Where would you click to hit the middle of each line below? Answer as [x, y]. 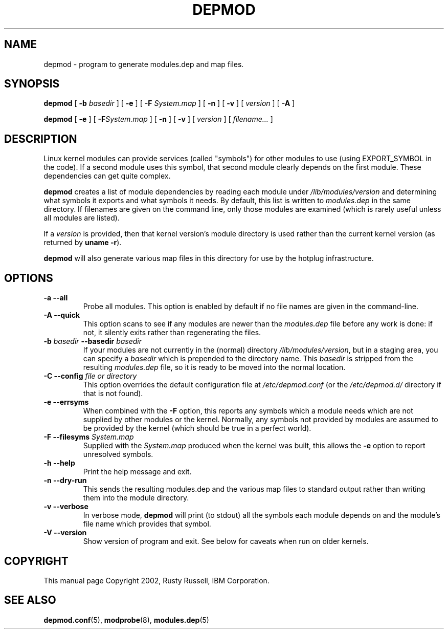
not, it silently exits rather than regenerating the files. [172, 333]
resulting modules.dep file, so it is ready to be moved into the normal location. [214, 367]
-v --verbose [66, 507]
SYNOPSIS [32, 84]
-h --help [59, 463]
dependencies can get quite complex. [107, 176]
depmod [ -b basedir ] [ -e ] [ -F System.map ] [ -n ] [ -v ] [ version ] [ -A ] [169, 103]
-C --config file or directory [90, 376]
